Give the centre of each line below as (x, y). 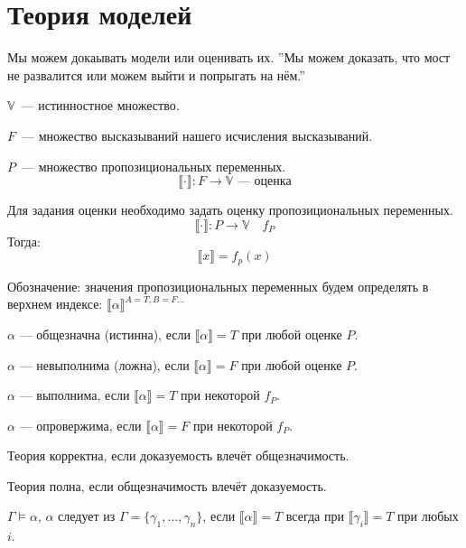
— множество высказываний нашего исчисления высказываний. (197, 135)
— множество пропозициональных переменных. (154, 166)
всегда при (315, 516)
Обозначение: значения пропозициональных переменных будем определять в (218, 286)
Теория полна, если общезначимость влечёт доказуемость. (167, 485)
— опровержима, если (80, 425)
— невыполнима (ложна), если (104, 364)
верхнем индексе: (55, 304)
